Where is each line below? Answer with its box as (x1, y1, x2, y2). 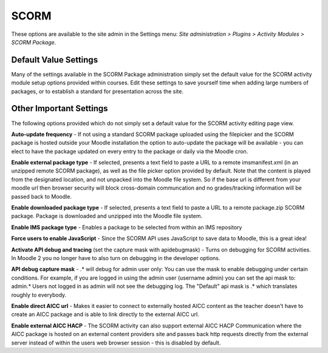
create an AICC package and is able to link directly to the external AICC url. (11, 310, 200, 318)
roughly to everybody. (11, 291, 67, 298)
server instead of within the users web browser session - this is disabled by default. (11, 339, 221, 346)
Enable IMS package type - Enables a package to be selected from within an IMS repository (11, 224, 242, 231)
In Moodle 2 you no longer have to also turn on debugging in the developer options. (11, 255, 220, 261)
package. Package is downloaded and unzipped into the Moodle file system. (11, 213, 203, 220)
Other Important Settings (11, 103, 109, 114)
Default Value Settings (11, 55, 98, 65)
